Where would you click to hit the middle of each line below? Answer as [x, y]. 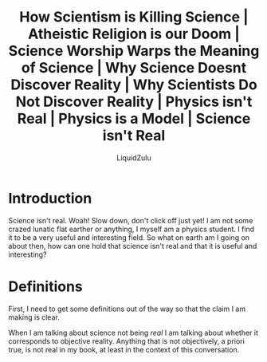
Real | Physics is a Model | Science [134, 119]
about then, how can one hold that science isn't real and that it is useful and [133, 246]
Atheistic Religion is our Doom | [134, 34]
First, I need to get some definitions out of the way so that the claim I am [127, 309]
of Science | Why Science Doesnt [134, 68]
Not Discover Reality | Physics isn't [134, 102]
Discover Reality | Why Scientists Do [134, 85]
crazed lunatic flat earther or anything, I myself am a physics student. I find [132, 229]
